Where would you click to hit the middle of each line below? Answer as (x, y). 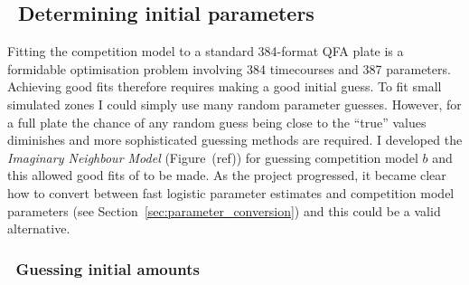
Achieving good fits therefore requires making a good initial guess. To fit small (225, 86)
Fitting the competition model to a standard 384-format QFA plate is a (206, 51)
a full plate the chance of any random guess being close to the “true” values (217, 122)
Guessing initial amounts (108, 268)
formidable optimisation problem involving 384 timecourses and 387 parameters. (229, 68)
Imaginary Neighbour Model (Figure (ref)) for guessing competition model (213, 157)
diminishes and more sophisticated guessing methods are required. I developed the (235, 140)
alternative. (39, 228)
